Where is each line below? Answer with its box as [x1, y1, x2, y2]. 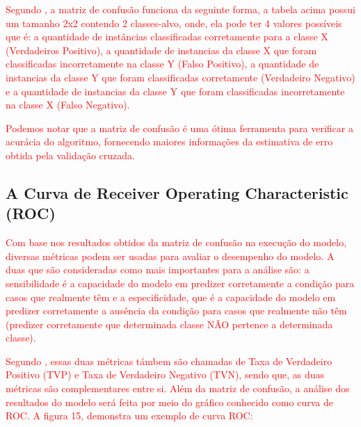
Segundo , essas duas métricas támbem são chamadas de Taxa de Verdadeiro [6, 353, 332, 368]
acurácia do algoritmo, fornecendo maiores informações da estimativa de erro [6, 134, 333, 149]
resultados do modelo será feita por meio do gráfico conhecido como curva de [6, 394, 333, 409]
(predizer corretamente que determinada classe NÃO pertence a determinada [6, 316, 333, 331]
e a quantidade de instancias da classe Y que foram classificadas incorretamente [6, 83, 345, 98]
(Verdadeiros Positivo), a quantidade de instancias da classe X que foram [6, 42, 317, 57]
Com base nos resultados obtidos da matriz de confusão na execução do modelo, [6, 235, 347, 250]
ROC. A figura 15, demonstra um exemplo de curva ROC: [6, 408, 253, 423]
